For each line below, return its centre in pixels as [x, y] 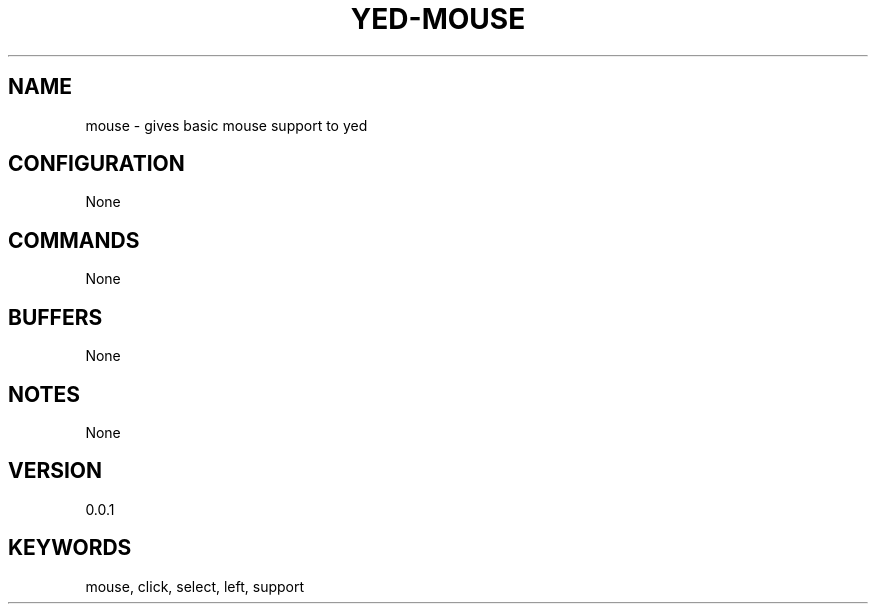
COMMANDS [74, 240]
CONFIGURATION [96, 164]
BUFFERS [55, 317]
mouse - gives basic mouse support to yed [226, 125]
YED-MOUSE [438, 19]
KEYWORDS [70, 548]
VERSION [55, 471]
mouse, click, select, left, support [195, 586]
